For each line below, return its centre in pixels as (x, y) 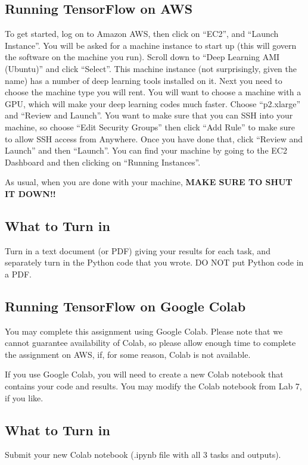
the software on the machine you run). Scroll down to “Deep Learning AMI (142, 57)
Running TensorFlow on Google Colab (125, 306)
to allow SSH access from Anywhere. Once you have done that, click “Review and (154, 138)
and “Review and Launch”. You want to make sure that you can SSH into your (149, 115)
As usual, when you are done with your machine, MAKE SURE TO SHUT (149, 182)
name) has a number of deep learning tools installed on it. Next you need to (144, 80)
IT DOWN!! (30, 193)
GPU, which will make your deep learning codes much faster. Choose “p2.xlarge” (153, 103)
